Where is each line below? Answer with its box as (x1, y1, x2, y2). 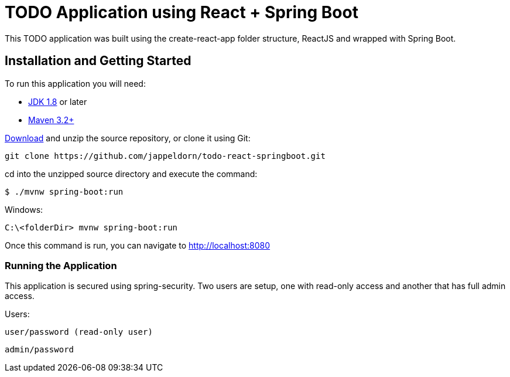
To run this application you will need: (5, 78, 146, 89)
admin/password (5, 345, 74, 355)
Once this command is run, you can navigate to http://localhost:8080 (5, 240, 271, 250)
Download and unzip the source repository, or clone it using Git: (5, 133, 251, 143)
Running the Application (5, 259, 117, 271)
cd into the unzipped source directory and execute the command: (5, 168, 258, 179)
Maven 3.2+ (28, 114, 74, 125)
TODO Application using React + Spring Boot (5, 2, 358, 22)
